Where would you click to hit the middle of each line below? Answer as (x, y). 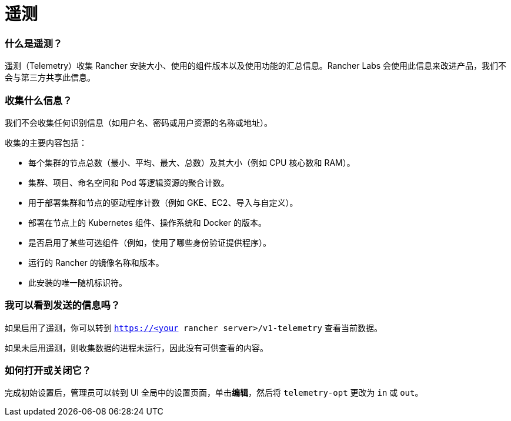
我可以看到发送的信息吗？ (63, 305)
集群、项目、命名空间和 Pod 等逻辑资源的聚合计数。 (129, 182)
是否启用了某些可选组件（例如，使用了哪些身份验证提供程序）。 (150, 242)
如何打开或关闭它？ (48, 370)
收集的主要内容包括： (46, 142)
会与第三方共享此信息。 (50, 78)
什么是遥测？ (34, 43)
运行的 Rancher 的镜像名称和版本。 (96, 262)
